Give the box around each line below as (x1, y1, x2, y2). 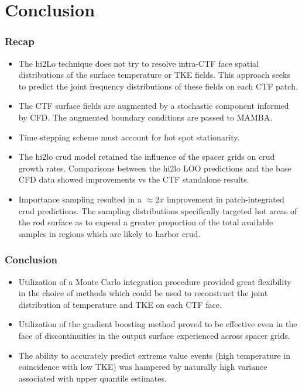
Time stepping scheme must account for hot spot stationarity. (18, 131, 240, 143)
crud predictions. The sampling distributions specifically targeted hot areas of (18, 204, 297, 217)
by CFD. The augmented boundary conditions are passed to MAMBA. (18, 111, 273, 123)
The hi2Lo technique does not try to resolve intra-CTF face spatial (18, 57, 259, 69)
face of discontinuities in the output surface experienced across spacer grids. (18, 329, 290, 341)
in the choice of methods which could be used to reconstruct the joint (18, 287, 268, 299)
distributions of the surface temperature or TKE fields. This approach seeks (18, 68, 290, 81)
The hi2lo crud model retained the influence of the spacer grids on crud (18, 150, 275, 163)
